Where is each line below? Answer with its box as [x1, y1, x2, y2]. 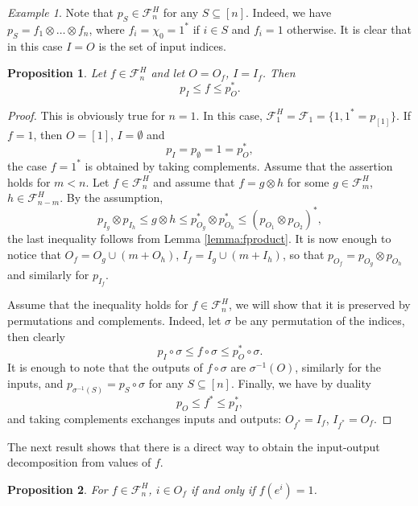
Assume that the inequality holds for [7, 296, 188, 313]
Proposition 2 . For [7, 480, 108, 497]
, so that [282, 246, 325, 263]
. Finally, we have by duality [230, 374, 371, 391]
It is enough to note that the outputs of [7, 359, 203, 376]
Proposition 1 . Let [7, 64, 106, 81]
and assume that [153, 173, 235, 190]
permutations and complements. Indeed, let [7, 312, 221, 329]
